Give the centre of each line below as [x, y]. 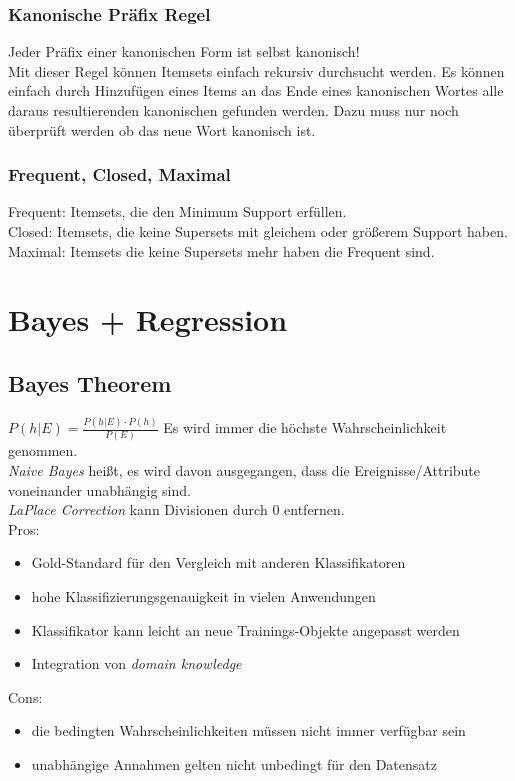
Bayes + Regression [148, 319]
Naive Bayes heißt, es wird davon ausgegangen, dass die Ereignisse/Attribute [244, 469]
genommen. [43, 450]
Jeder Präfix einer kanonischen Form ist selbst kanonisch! [184, 51]
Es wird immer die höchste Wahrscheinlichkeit [305, 427]
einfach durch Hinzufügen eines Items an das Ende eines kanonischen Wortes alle [256, 90]
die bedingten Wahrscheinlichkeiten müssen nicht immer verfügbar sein [248, 730]
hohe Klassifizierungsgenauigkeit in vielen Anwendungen [203, 595]
